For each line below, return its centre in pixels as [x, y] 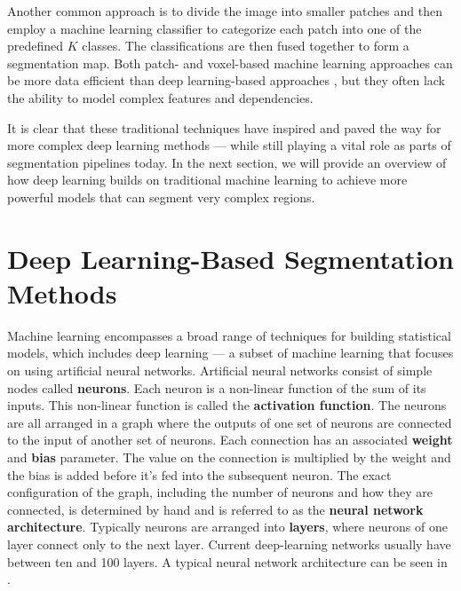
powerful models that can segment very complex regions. [161, 197]
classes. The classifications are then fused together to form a [246, 46]
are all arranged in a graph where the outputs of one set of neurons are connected [230, 422]
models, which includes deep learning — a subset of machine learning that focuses [230, 353]
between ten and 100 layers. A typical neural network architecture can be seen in [227, 561]
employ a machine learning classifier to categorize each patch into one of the [215, 28]
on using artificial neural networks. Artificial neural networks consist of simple [220, 370]
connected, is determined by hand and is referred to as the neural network [215, 509]
